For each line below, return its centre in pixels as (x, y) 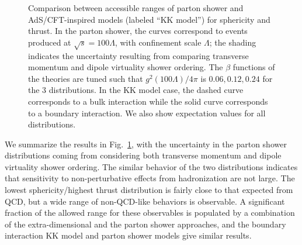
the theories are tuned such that (86, 78)
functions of (254, 67)
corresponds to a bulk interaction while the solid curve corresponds (148, 101)
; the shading (233, 42)
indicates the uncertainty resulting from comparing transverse (138, 55)
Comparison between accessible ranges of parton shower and (136, 8)
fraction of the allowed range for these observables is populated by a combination (150, 213)
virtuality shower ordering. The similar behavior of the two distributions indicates (151, 166)
